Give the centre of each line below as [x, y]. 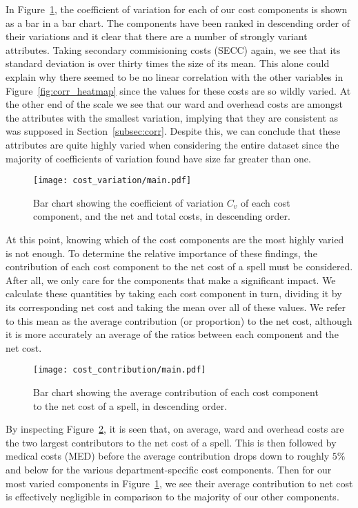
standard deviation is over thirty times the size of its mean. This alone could [168, 63]
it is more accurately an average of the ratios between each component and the [172, 334]
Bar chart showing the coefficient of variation [129, 202]
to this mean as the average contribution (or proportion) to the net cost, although [179, 320]
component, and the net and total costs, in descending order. [162, 216]
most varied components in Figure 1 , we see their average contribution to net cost [179, 483]
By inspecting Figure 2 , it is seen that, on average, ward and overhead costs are [175, 429]
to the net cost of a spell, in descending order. [130, 405]
